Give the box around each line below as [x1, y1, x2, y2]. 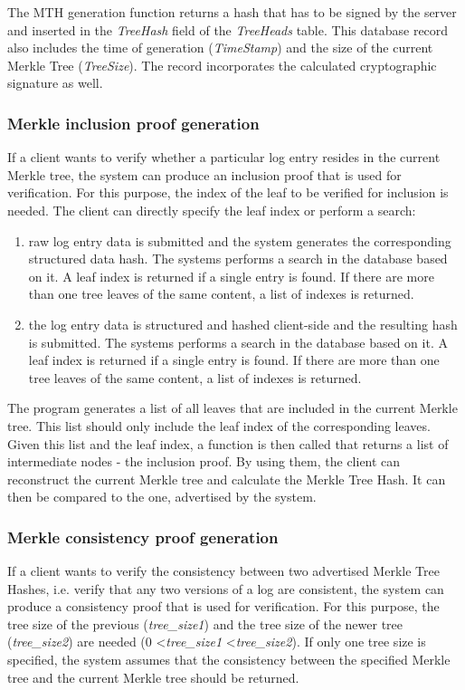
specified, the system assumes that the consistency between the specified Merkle [7, 650, 451, 669]
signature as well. [7, 73, 103, 92]
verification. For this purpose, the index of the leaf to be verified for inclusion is [7, 183, 449, 202]
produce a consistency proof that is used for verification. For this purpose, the [7, 597, 440, 616]
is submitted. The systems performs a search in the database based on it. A [28, 332, 448, 351]
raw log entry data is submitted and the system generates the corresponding [28, 231, 451, 250]
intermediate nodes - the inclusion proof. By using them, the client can [7, 452, 401, 471]
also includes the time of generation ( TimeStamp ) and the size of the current [7, 38, 433, 57]
